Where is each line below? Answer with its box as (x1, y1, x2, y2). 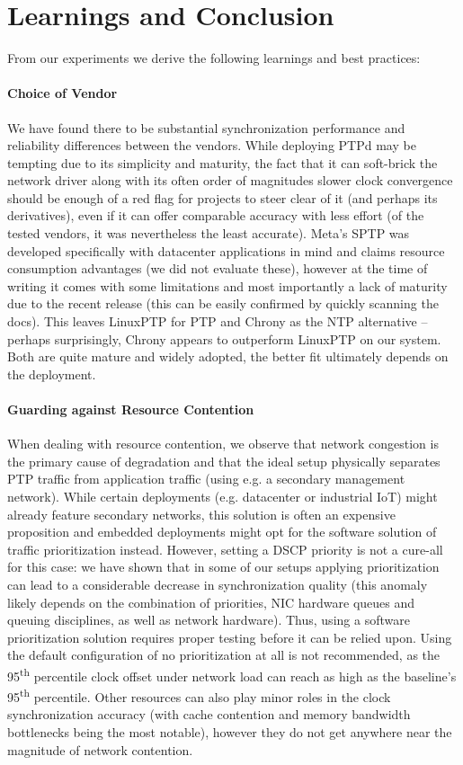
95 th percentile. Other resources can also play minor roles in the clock (7, 685, 391, 706)
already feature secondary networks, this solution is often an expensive (7, 504, 396, 523)
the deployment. (7, 364, 96, 383)
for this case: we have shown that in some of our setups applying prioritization (7, 557, 440, 576)
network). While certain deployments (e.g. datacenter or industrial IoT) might (7, 487, 438, 505)
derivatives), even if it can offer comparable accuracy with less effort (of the (7, 206, 424, 225)
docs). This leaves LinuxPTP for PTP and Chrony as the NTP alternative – (7, 312, 428, 331)
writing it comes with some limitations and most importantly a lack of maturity (7, 276, 448, 295)
